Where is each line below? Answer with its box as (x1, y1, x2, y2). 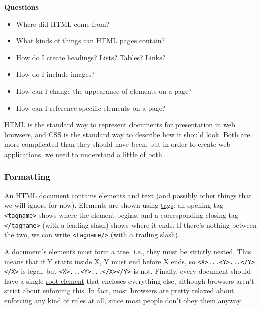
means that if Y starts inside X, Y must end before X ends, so (4, 256, 195, 266)
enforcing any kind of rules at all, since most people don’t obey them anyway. (4, 295, 242, 305)
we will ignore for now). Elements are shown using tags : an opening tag (4, 200, 223, 210)
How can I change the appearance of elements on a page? (16, 85, 192, 96)
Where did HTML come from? (16, 18, 110, 29)
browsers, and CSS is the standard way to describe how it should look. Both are (4, 129, 250, 139)
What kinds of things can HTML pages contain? (16, 35, 165, 46)
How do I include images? (16, 69, 95, 79)
